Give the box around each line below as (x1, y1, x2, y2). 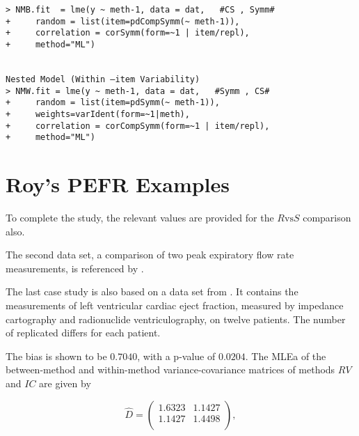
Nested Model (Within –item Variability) (6, 74, 200, 84)
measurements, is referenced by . (6, 260, 144, 275)
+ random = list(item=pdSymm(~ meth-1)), (6, 98, 220, 108)
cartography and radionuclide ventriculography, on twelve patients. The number (6, 311, 346, 326)
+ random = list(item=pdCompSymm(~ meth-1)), (6, 16, 240, 26)
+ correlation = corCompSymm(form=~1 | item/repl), (6, 120, 270, 131)
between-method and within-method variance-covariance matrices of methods (6, 362, 335, 377)
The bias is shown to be (6, 348, 107, 363)
